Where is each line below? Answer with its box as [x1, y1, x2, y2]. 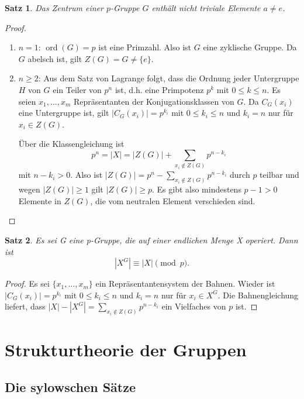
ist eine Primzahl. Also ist [98, 41, 192, 53]
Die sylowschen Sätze [5, 377, 136, 395]
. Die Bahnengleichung [217, 288, 299, 301]
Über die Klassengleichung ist [18, 137, 125, 150]
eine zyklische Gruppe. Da [203, 41, 297, 53]
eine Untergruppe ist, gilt [18, 106, 109, 119]
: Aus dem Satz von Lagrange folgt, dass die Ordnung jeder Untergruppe [38, 72, 299, 84]
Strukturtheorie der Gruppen [5, 338, 247, 362]
